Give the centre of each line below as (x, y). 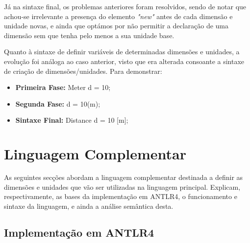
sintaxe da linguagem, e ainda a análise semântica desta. (89, 206)
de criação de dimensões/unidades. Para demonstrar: (83, 71)
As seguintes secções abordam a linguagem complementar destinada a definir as (124, 177)
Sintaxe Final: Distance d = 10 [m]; (72, 120)
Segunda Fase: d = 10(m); (58, 103)
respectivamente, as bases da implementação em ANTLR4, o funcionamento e (121, 196)
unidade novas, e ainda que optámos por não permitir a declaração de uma (116, 26)
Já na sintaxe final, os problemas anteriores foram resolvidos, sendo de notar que (125, 6)
